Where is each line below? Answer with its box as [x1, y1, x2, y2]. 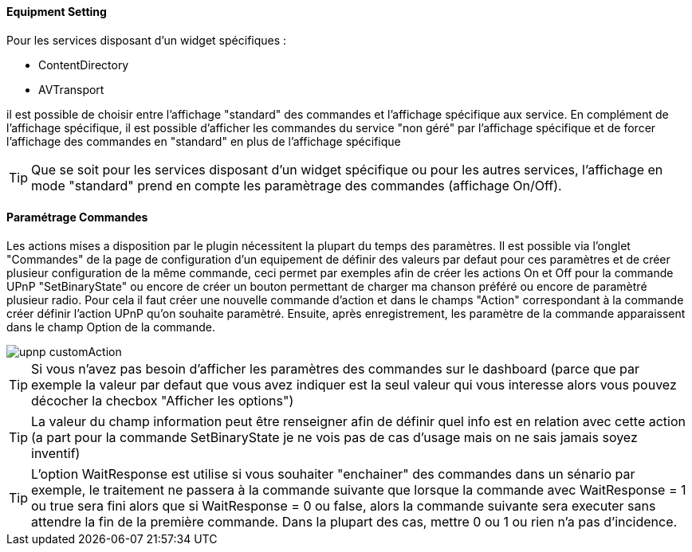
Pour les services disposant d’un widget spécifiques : [6, 33, 287, 47]
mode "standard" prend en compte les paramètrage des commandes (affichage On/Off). [31, 177, 562, 194]
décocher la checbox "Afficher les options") [31, 392, 294, 409]
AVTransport [38, 82, 104, 96]
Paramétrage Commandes [6, 210, 148, 225]
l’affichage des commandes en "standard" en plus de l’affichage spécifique [6, 134, 401, 148]
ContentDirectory [38, 57, 129, 72]
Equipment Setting [6, 5, 107, 18]
